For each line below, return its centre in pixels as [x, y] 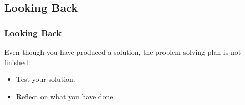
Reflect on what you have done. [66, 96]
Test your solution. [46, 79]
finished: [17, 62]
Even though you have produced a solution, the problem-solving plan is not [123, 52]
